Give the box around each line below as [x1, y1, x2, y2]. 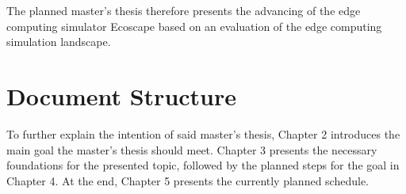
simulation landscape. [6, 33, 111, 50]
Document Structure [6, 79, 237, 112]
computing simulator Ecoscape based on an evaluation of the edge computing [6, 17, 382, 34]
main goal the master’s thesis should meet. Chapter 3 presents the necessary [6, 141, 377, 158]
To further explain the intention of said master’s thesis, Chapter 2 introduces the [6, 125, 400, 142]
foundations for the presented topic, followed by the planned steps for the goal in [6, 157, 400, 173]
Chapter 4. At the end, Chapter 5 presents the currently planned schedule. [6, 172, 369, 188]
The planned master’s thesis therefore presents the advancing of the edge [6, 2, 361, 18]
